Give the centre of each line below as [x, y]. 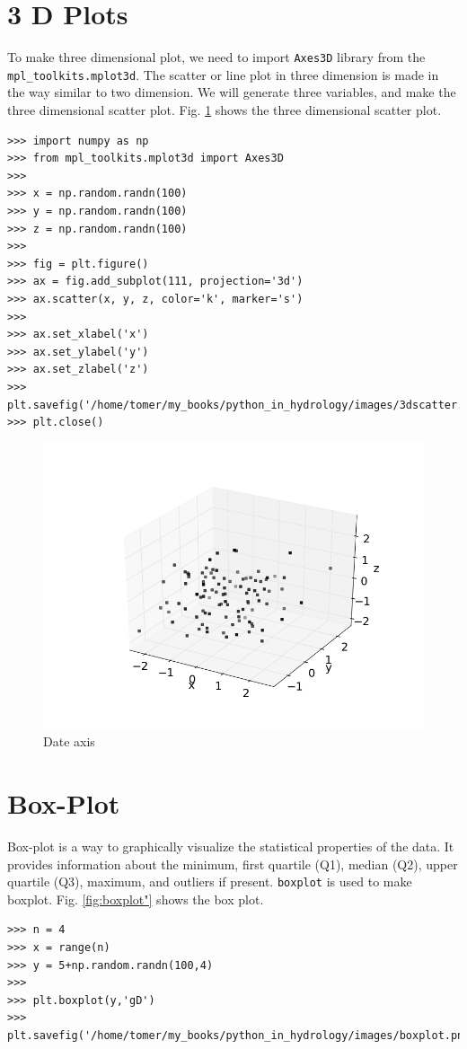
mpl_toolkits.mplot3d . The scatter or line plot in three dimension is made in [223, 74]
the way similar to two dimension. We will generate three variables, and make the [232, 92]
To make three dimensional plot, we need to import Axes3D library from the [216, 57]
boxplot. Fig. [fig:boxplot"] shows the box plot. [136, 899]
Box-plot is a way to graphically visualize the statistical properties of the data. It [231, 846]
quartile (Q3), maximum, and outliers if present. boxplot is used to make [210, 882]
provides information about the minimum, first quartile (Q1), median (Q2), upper [233, 864]
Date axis [69, 741]
